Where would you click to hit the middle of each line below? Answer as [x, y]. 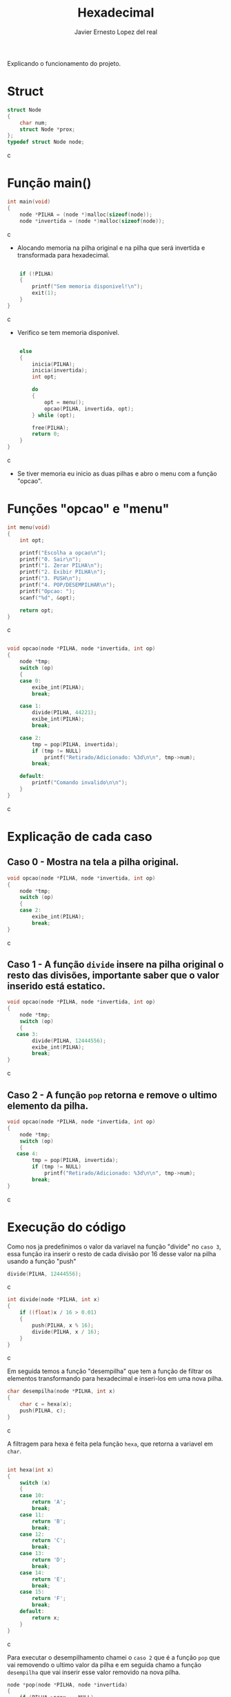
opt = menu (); [64, 402]
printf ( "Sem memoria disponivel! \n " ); [88, 287]
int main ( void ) [29, 202]
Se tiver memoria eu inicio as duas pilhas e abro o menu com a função [117, 474]
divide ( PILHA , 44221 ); [64, 713]
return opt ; [37, 610]
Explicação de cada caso [80, 836]
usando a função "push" [42, 1261]
